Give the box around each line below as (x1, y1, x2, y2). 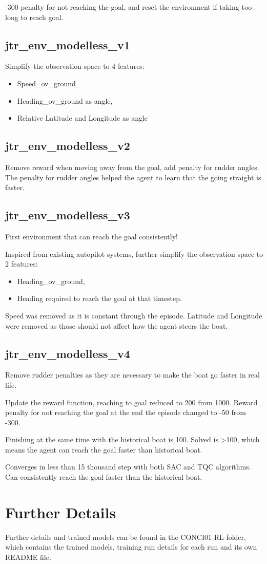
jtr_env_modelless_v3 (5, 207, 130, 223)
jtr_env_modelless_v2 (5, 138, 130, 154)
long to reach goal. (5, 11, 64, 22)
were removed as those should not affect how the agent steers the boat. (5, 320, 228, 331)
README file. (5, 551, 51, 562)
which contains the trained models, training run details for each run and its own (5, 541, 257, 552)
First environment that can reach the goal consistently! (5, 231, 178, 241)
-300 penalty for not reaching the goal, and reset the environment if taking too (5, 2, 252, 12)
